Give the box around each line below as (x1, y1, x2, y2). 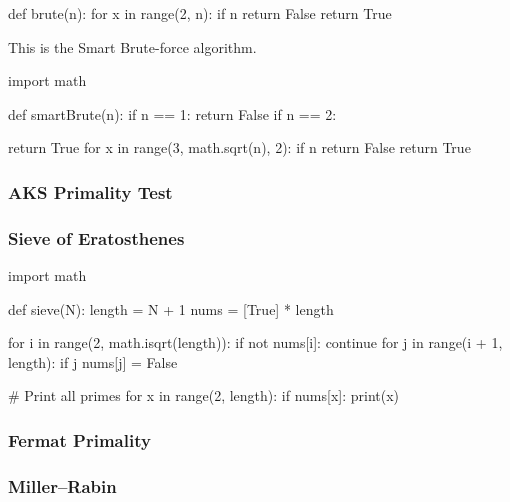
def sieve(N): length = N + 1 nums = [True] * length (8, 298, 334, 319)
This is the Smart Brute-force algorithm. (8, 36, 257, 57)
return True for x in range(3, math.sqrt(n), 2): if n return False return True (8, 137, 471, 158)
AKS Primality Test (8, 179, 173, 204)
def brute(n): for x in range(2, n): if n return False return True (8, 3, 392, 23)
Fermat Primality (8, 427, 151, 452)
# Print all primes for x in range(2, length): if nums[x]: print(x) (8, 385, 400, 406)
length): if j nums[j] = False (8, 351, 178, 372)
